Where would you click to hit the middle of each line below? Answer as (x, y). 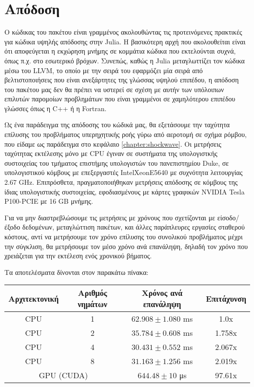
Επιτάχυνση (226, 298)
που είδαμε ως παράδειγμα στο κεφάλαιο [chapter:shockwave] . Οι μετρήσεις (113, 144)
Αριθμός (92, 293)
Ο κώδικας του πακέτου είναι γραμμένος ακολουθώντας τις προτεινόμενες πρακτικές (123, 32)
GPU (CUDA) (63, 375)
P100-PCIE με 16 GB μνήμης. (49, 201)
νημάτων (92, 304)
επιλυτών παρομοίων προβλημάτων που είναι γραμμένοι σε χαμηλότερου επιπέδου (120, 99)
